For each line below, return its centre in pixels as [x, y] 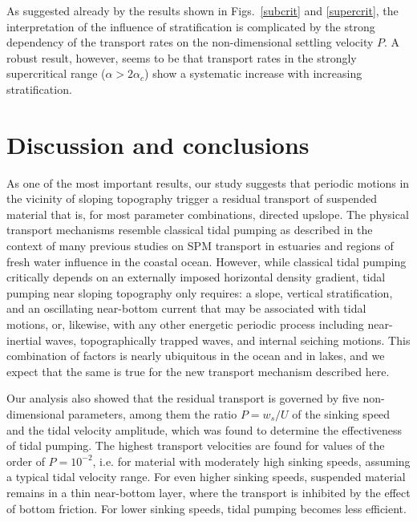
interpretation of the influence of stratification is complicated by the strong [191, 26]
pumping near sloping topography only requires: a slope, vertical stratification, [200, 292]
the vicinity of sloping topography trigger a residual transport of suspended [192, 198]
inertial [24, 340]
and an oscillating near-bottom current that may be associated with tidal [186, 308]
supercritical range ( [56, 73]
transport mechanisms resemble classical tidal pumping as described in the [190, 230]
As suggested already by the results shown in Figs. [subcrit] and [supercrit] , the [202, 10]
